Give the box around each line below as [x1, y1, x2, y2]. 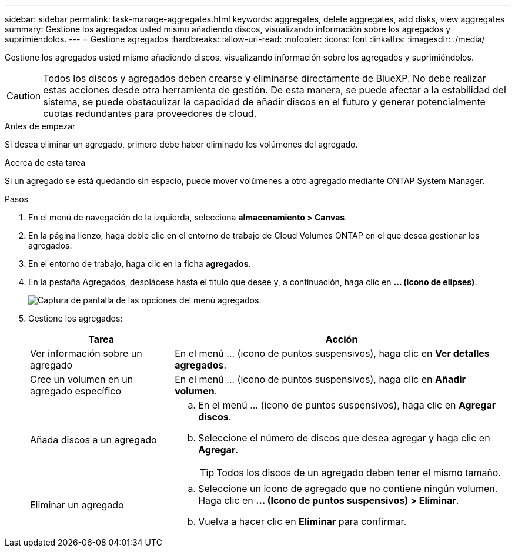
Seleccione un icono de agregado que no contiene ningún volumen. [198, 483, 498, 494]
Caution [6, 90, 41, 102]
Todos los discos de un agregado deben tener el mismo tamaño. [216, 467, 501, 479]
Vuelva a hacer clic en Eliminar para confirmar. [198, 516, 407, 527]
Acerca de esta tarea [5, 158, 86, 168]
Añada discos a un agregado [30, 434, 157, 446]
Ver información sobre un [30, 347, 142, 359]
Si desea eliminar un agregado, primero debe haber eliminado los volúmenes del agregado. [5, 139, 358, 149]
